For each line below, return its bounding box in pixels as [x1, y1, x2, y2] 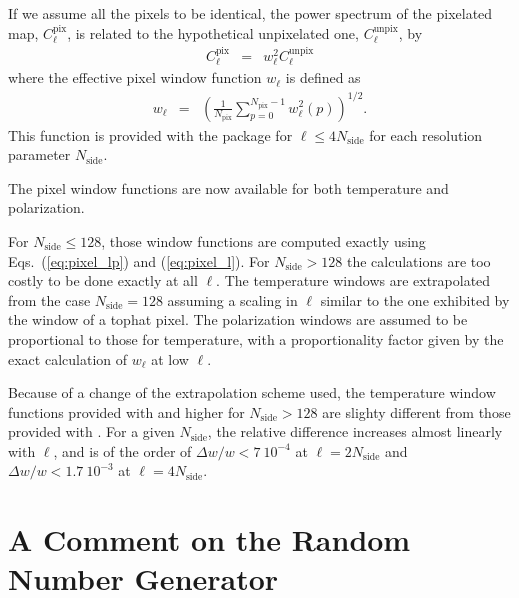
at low [151, 348, 189, 369]
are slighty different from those [322, 401, 511, 422]
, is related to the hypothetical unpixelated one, [67, 22, 359, 43]
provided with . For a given [8, 421, 175, 442]
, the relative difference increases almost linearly [207, 421, 503, 442]
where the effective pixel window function [8, 67, 262, 88]
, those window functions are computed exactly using [101, 230, 426, 251]
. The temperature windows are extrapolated [216, 270, 491, 291]
